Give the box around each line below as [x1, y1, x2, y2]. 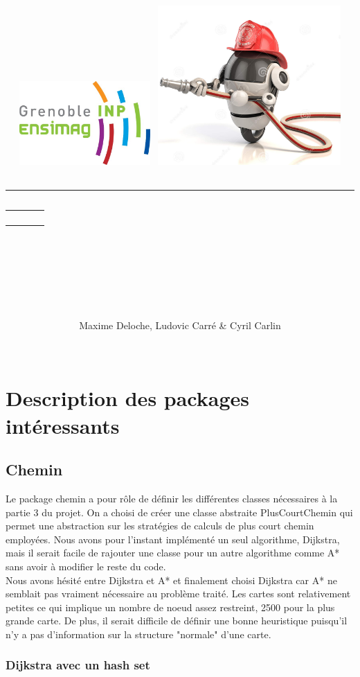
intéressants [6, 411, 120, 439]
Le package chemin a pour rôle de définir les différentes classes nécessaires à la [6, 491, 338, 505]
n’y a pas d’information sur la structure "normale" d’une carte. [6, 626, 271, 641]
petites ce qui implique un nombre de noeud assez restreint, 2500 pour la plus [6, 599, 335, 614]
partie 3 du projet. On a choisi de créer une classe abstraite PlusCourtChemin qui [6, 504, 353, 519]
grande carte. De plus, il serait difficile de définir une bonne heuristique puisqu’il [6, 613, 348, 628]
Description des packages [6, 384, 249, 412]
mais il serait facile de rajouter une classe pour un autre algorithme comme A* [6, 545, 340, 560]
